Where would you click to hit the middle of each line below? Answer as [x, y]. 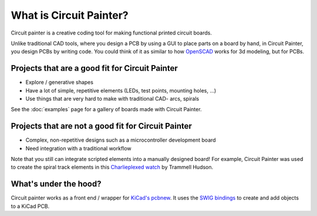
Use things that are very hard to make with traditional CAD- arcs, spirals [112, 99]
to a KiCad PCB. [30, 206]
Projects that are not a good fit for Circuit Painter [101, 126]
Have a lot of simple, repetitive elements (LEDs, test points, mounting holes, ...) [121, 90]
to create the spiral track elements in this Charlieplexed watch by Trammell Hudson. [112, 167]
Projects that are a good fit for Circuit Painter [95, 68]
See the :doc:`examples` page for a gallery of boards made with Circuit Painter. [106, 109]
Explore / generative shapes [60, 83]
